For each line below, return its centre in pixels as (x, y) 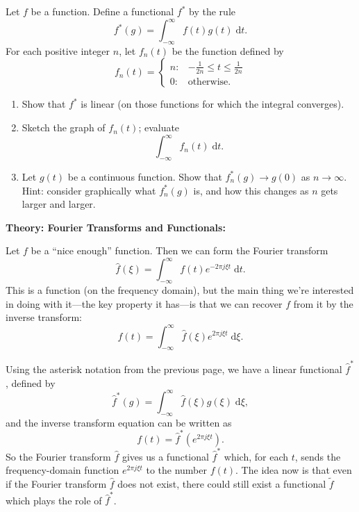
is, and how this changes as (251, 190)
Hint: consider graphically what (89, 190)
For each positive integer (58, 50)
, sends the (318, 456)
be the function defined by (228, 50)
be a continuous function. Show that (145, 176)
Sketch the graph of (64, 127)
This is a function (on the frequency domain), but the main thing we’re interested (180, 290)
